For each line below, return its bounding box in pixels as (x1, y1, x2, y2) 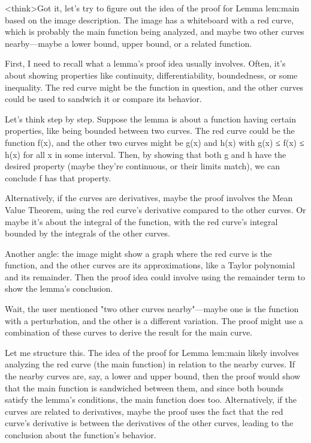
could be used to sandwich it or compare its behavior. (5, 92, 202, 105)
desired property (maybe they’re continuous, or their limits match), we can (5, 160, 280, 172)
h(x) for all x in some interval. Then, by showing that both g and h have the (5, 148, 286, 160)
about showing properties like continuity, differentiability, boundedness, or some (5, 68, 298, 81)
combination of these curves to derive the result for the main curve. (5, 326, 253, 339)
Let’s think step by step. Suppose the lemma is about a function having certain (5, 112, 296, 125)
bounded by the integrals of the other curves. (5, 227, 171, 240)
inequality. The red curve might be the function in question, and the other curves (5, 80, 304, 93)
